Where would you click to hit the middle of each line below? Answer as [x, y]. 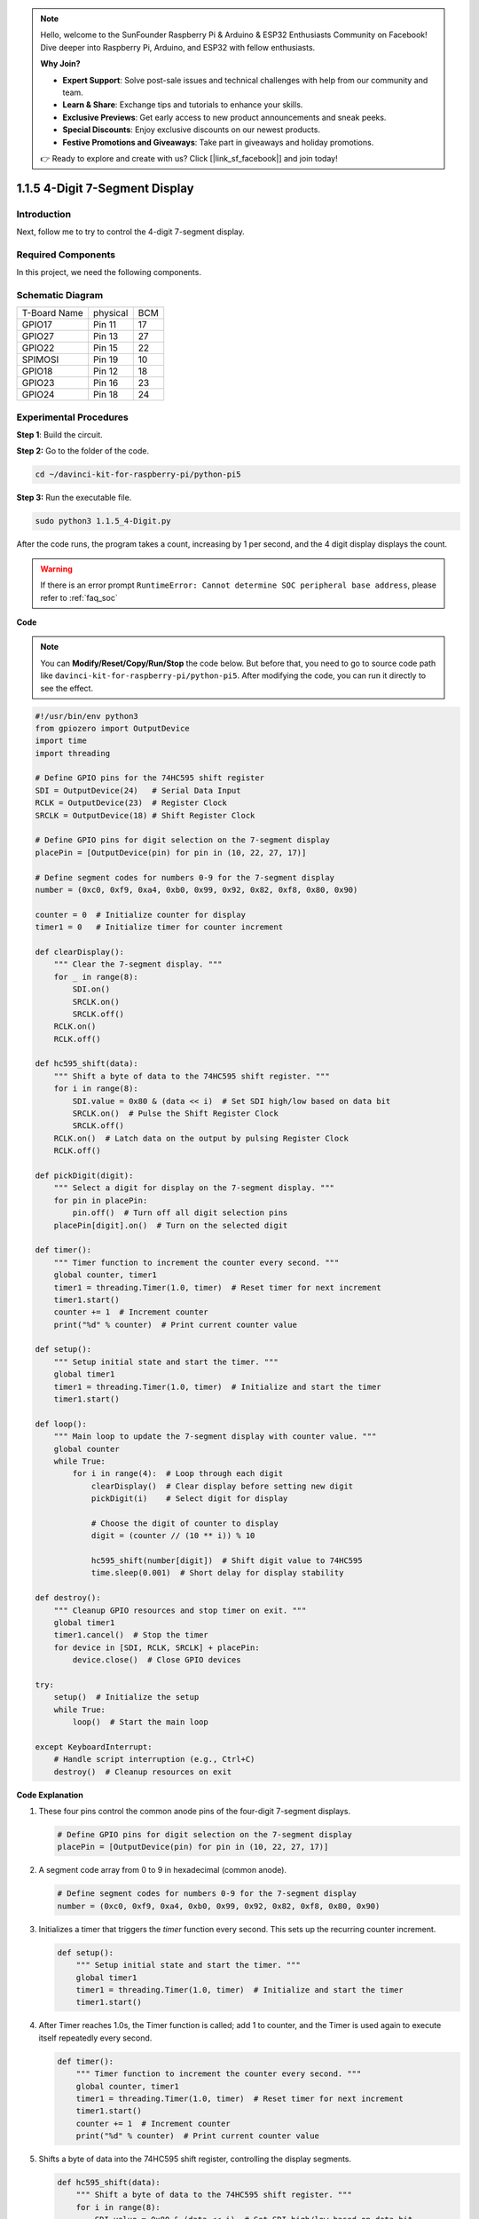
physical [111, 313]
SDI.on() [91, 989]
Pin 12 [106, 371]
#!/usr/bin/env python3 [87, 716]
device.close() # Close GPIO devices [157, 1660]
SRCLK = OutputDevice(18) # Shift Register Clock [145, 815]
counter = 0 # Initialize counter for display [140, 915]
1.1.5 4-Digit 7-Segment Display [105, 188]
